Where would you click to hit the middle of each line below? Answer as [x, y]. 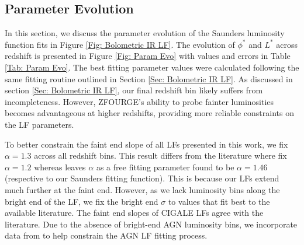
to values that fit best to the [219, 201]
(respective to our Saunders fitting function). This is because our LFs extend [142, 178]
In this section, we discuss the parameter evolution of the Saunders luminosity [145, 33]
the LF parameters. [39, 124]
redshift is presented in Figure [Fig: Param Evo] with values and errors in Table [148, 56]
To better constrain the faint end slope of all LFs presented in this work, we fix [146, 144]
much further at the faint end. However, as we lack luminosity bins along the [142, 189]
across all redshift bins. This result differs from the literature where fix [160, 155]
